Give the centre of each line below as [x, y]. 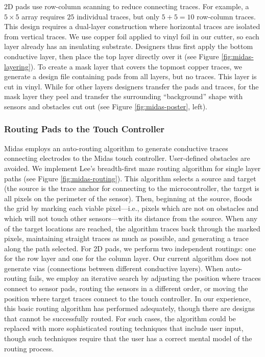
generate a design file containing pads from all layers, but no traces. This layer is [130, 76]
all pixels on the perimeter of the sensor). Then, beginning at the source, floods [128, 198]
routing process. [29, 348]
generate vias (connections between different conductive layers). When [114, 268]
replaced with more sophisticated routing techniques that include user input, [124, 328]
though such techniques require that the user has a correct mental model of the [128, 338]
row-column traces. [226, 16]
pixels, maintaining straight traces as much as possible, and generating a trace [127, 238]
